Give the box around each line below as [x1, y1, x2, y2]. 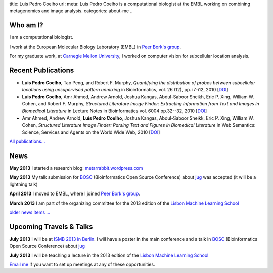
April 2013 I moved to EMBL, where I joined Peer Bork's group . [9, 190, 140, 197]
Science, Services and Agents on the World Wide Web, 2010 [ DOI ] [22, 129, 160, 135]
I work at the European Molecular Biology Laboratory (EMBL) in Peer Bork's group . [9, 44, 181, 50]
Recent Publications [9, 66, 74, 74]
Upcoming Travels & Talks [9, 222, 93, 231]
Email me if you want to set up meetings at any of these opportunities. [9, 261, 155, 268]
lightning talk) [9, 181, 38, 187]
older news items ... [9, 209, 51, 215]
